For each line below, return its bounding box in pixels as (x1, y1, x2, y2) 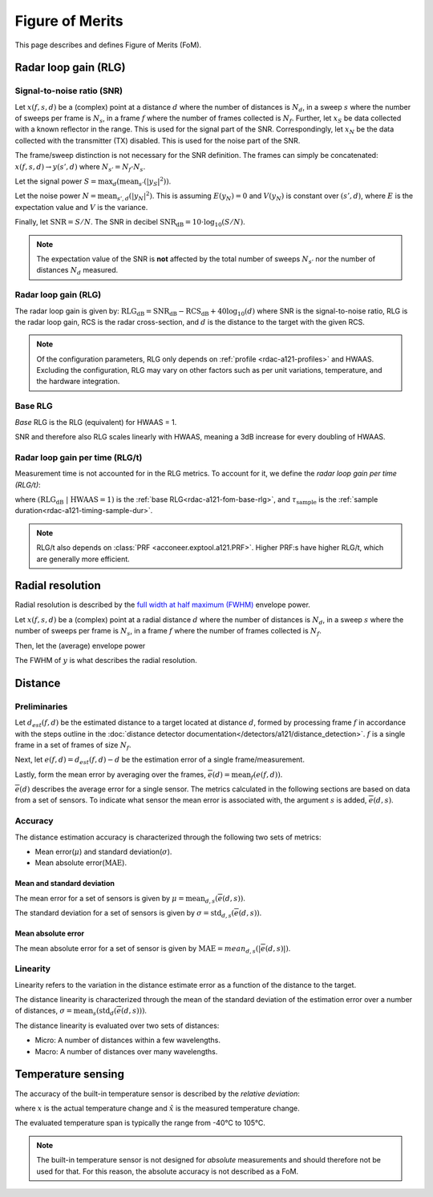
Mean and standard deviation (14, 879, 115, 888)
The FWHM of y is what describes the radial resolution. (14, 655, 198, 665)
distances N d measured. (36, 265, 119, 277)
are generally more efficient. (36, 554, 130, 564)
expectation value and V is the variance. (14, 202, 148, 212)
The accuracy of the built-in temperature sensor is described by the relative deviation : (14, 1089, 300, 1098)
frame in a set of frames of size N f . (14, 740, 132, 751)
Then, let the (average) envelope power (14, 641, 146, 650)
